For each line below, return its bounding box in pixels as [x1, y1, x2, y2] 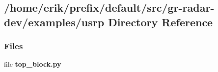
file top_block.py [4, 59, 61, 69]
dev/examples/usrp [4, 14, 105, 29]
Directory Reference [108, 14, 213, 29]
